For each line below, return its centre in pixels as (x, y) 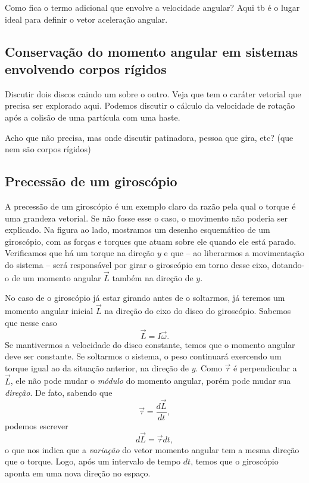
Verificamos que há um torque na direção (80, 253)
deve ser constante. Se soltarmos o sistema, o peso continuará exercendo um (143, 356)
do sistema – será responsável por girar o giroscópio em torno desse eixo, (137, 264)
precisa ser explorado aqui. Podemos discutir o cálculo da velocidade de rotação (150, 105)
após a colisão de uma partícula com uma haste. (93, 117)
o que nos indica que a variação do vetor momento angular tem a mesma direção (152, 449)
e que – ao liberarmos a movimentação (234, 253)
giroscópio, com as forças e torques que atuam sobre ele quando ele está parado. (151, 241)
